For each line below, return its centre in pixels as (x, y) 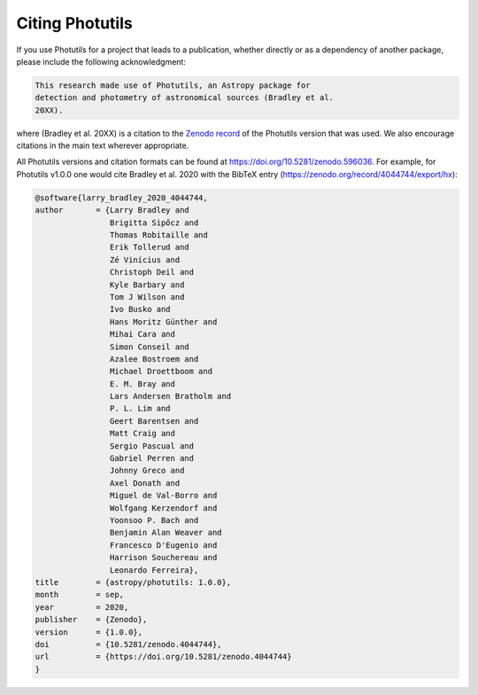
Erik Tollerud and (149, 247)
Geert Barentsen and (154, 421)
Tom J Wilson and (147, 297)
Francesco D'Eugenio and (163, 545)
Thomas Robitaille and (158, 235)
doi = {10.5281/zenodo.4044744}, (128, 644)
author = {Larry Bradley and (112, 210)
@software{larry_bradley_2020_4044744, (121, 198)
